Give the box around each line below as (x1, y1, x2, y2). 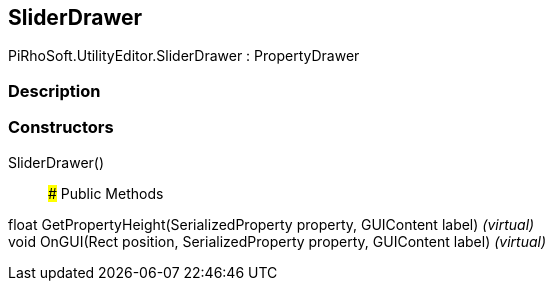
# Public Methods (48, 184, 164, 202)
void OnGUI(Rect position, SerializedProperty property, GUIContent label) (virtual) (8, 232, 547, 250)
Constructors (8, 117, 114, 138)
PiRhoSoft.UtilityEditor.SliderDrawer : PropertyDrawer (8, 47, 360, 65)
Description (8, 80, 101, 101)
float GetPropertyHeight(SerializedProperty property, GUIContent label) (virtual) (8, 215, 535, 233)
